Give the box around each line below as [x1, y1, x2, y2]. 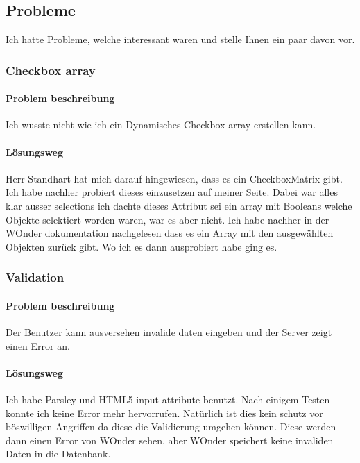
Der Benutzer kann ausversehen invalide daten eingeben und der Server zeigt [6, 325, 332, 339]
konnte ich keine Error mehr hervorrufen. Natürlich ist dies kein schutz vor [6, 405, 323, 420]
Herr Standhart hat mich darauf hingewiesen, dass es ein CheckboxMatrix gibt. [6, 171, 343, 185]
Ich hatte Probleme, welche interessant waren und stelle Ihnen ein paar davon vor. [6, 32, 355, 47]
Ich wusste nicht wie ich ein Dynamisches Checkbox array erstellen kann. [6, 117, 316, 132]
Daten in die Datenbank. [6, 446, 111, 461]
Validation [6, 269, 65, 286]
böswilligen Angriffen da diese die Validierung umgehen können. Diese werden [6, 419, 336, 434]
